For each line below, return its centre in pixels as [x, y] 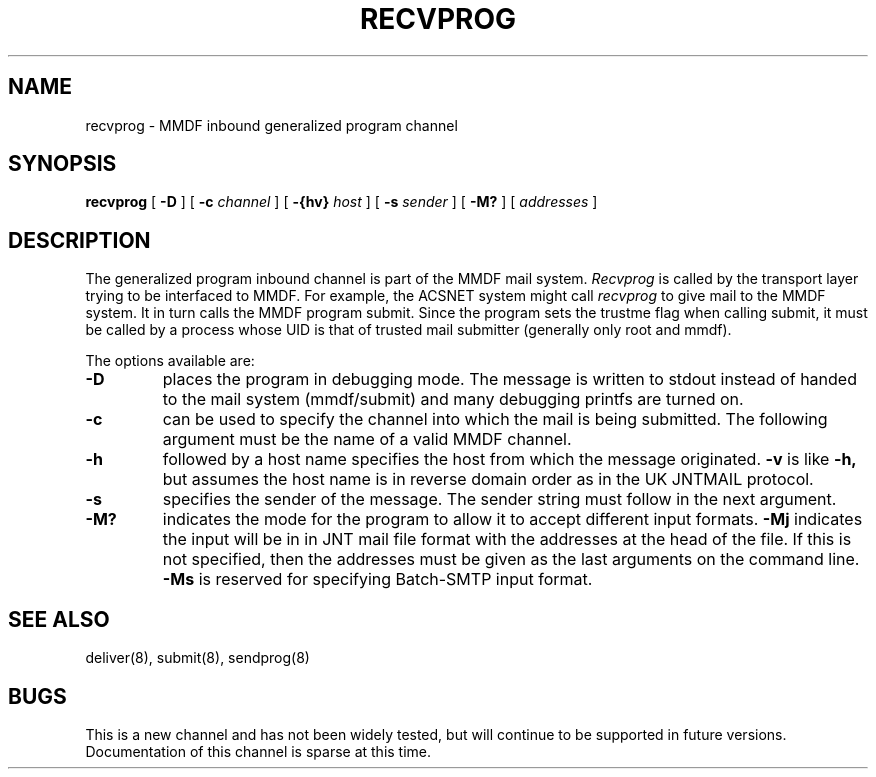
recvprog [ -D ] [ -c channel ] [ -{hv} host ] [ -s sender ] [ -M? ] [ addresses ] [341, 202]
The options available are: [170, 361]
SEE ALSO [59, 619]
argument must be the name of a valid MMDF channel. [367, 439]
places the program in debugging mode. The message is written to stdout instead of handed [509, 379]
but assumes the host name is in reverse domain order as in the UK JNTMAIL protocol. [488, 479]
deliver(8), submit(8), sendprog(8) [197, 658]
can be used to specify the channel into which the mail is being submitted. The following [495, 419]
